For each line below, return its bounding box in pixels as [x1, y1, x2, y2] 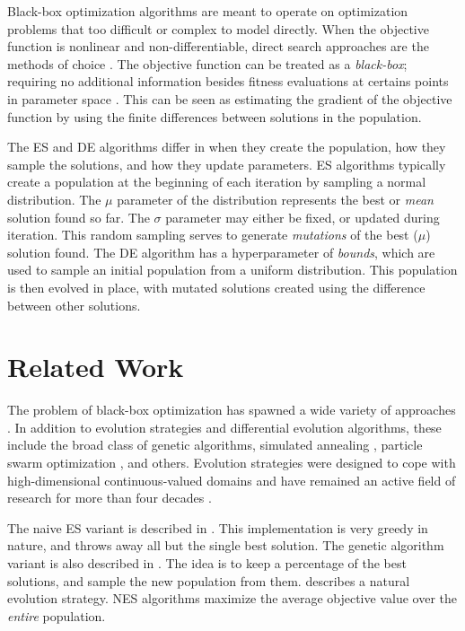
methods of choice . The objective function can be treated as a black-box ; [7, 54, 408, 73]
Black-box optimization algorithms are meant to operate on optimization [7, 2, 408, 20]
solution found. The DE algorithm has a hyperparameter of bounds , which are [7, 242, 435, 261]
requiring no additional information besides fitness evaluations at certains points [7, 72, 449, 91]
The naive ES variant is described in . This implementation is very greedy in [7, 518, 428, 537]
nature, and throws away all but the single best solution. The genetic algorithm [7, 536, 444, 555]
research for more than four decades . [7, 488, 212, 507]
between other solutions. [7, 295, 141, 314]
